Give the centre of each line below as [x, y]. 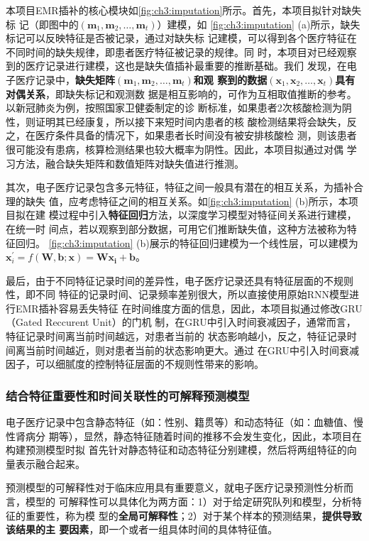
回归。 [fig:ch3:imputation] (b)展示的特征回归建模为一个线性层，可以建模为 [187, 242]
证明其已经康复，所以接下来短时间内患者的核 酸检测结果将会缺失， [191, 121]
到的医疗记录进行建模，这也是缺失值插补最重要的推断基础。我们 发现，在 [176, 66]
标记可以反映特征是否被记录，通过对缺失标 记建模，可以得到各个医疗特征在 [181, 38]
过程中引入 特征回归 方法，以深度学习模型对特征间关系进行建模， [208, 215]
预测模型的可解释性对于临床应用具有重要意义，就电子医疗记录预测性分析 [175, 487]
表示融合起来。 [50, 463]
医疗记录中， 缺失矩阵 [65, 79]
